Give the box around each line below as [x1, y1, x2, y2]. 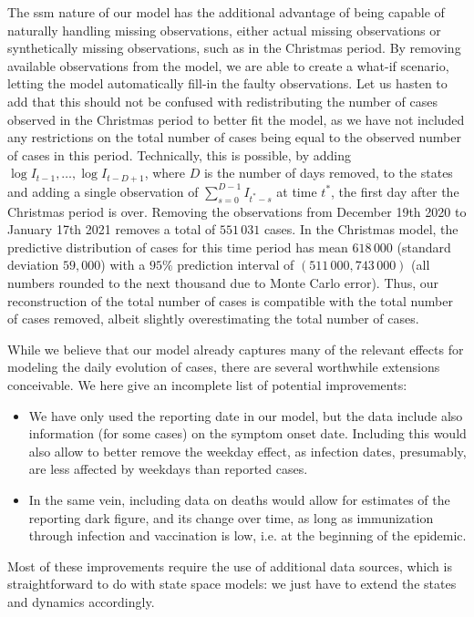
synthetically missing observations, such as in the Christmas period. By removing [7, 38, 461, 57]
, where [144, 163, 185, 182]
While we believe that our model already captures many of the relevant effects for [7, 339, 464, 358]
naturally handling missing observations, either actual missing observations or [7, 20, 441, 39]
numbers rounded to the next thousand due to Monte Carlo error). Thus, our [7, 273, 439, 292]
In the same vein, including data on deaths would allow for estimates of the [28, 489, 450, 509]
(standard [397, 237, 451, 256]
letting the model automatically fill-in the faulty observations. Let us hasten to [7, 74, 448, 93]
